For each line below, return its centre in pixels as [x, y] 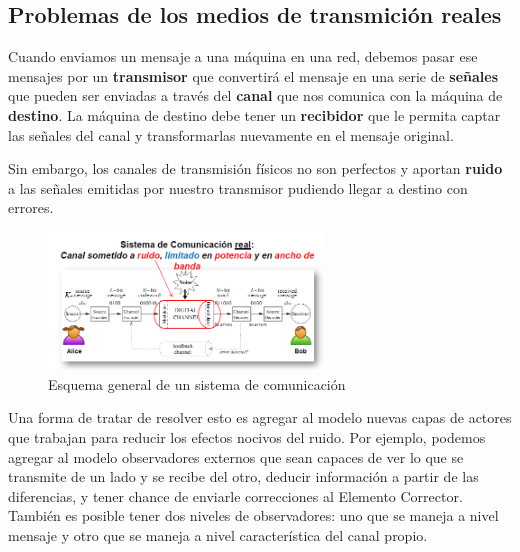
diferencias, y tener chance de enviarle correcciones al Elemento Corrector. [235, 495]
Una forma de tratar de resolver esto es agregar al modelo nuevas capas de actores [260, 417]
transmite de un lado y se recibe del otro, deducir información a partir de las [243, 476]
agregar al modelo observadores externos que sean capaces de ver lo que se [236, 456]
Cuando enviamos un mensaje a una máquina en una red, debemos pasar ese [243, 56]
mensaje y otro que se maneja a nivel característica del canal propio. [218, 534]
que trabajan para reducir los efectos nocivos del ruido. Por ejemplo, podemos [247, 436]
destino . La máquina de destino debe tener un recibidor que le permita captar [254, 114]
